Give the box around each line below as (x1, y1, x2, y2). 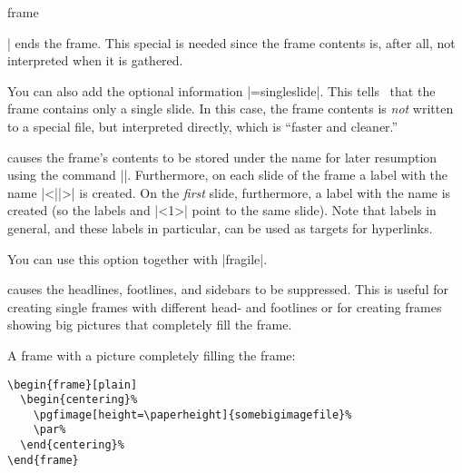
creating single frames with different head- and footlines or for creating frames (7, 297, 442, 316)
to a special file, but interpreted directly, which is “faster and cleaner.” (7, 116, 398, 135)
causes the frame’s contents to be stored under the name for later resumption (7, 147, 437, 166)
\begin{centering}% (20, 393, 138, 407)
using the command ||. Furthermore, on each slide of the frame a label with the (7, 165, 448, 184)
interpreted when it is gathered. (7, 51, 183, 70)
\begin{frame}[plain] (7, 378, 138, 391)
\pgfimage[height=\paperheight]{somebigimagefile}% (33, 408, 352, 421)
